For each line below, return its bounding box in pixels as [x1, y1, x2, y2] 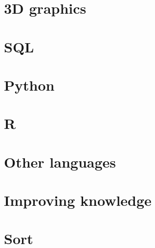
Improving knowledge [4, 190, 152, 210]
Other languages [4, 151, 116, 172]
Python [4, 74, 55, 95]
